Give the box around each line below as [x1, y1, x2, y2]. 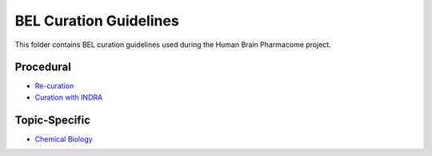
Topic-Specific [14, 113, 91, 127]
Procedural [14, 60, 71, 74]
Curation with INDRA [34, 92, 103, 102]
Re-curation [34, 81, 74, 91]
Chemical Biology [34, 134, 93, 143]
